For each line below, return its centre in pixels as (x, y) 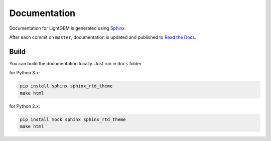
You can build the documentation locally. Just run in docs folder (75, 63)
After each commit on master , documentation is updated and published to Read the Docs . (103, 37)
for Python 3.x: (25, 73)
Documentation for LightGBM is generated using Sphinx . (68, 28)
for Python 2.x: (25, 106)
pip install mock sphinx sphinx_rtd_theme (73, 119)
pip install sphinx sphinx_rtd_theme (66, 86)
